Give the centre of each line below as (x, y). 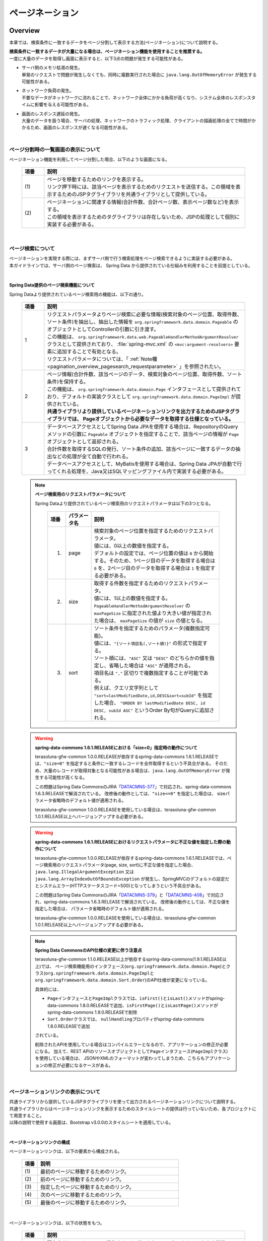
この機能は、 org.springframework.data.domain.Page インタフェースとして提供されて (144, 389)
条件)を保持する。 (68, 381)
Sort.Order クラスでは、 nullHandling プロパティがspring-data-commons (126, 1019)
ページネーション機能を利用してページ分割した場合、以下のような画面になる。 (89, 159)
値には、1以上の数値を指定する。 (132, 598)
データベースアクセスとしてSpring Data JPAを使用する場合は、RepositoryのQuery (142, 426)
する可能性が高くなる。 (63, 777)
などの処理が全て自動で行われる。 (92, 456)
